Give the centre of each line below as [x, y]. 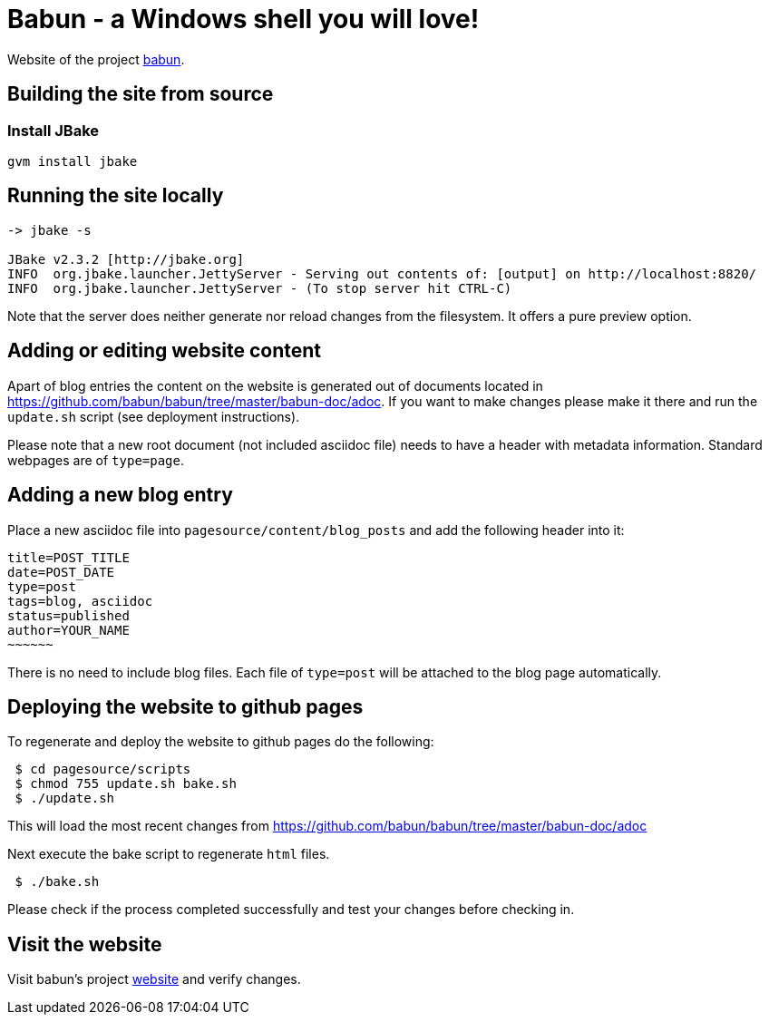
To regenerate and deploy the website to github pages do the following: [221, 742]
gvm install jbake [73, 161]
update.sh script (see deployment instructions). [154, 416]
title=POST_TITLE [68, 557]
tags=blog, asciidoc [80, 601]
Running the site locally [116, 196]
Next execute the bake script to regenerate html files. [169, 854]
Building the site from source [141, 94]
